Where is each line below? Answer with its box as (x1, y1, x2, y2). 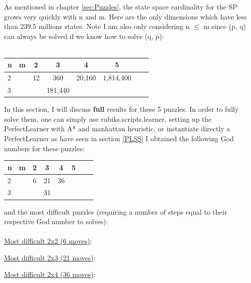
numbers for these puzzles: (4, 143, 85, 153)
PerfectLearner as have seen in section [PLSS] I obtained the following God (4, 133, 234, 144)
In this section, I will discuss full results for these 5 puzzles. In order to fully (4, 104, 239, 114)
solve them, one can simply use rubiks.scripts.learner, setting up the (4, 113, 212, 124)
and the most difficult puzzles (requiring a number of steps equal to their (4, 206, 227, 217)
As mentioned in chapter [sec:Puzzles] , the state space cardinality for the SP (4, 1, 238, 11)
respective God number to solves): (4, 216, 108, 227)
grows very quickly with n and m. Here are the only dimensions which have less (4, 11, 247, 21)
